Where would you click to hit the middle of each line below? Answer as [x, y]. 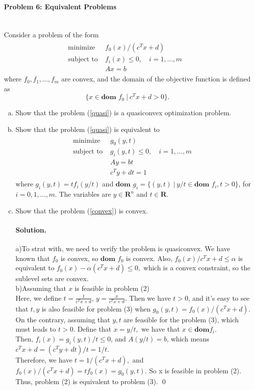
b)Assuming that [41, 288]
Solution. [31, 229]
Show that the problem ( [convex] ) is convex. [82, 210]
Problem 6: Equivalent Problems [60, 6]
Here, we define [38, 298]
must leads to [36, 329]
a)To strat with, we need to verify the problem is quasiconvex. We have [123, 248]
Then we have [150, 298]
